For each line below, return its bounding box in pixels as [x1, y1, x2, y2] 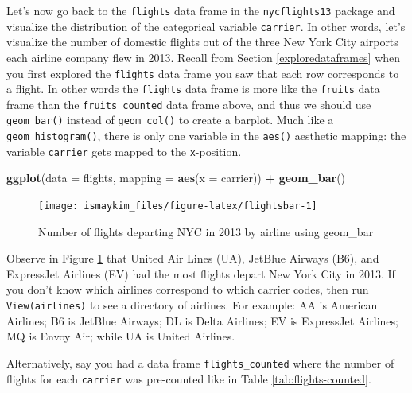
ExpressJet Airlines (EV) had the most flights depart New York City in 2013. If [6, 265, 395, 282]
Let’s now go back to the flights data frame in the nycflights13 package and [6, 2, 395, 18]
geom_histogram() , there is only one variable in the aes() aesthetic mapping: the [6, 127, 406, 144]
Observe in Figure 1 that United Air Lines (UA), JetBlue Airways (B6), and [6, 250, 379, 267]
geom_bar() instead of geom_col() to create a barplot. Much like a [6, 111, 334, 128]
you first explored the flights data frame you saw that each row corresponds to [6, 64, 399, 81]
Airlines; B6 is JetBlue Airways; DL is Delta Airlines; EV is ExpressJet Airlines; [6, 312, 398, 329]
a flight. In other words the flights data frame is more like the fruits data [6, 80, 380, 97]
